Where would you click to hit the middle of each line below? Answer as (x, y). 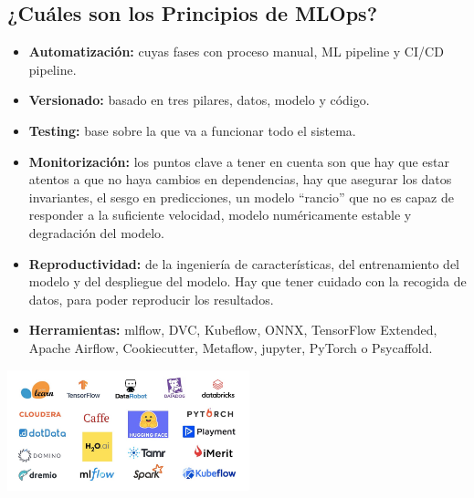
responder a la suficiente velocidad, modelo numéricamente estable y (220, 215)
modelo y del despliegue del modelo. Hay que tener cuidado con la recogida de (248, 281)
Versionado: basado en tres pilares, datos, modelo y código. (199, 100)
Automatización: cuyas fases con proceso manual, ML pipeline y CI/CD (236, 52)
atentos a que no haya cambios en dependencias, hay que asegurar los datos (240, 179)
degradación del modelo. (97, 232)
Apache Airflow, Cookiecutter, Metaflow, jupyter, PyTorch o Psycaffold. (231, 347)
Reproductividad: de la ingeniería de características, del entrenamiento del (244, 263)
